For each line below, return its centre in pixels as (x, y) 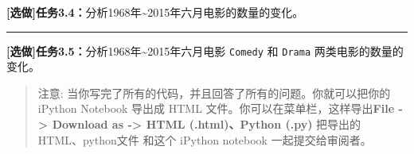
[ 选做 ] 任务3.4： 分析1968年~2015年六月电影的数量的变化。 (155, 12)
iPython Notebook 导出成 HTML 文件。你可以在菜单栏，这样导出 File (216, 108)
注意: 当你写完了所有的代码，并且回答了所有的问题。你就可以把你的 (214, 92)
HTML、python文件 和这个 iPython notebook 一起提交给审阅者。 (205, 139)
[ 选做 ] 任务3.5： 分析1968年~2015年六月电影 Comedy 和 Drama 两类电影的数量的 (205, 50)
